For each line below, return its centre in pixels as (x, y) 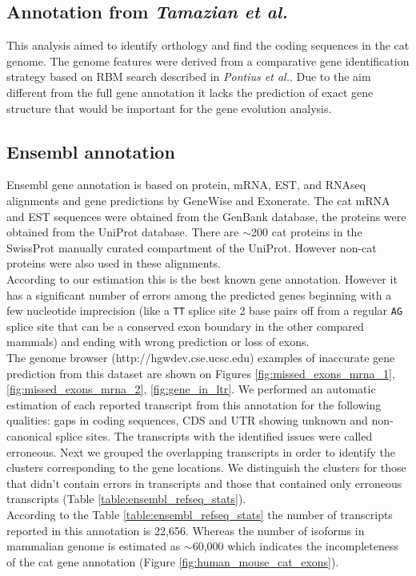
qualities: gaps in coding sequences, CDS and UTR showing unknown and (187, 420)
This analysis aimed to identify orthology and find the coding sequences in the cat (208, 45)
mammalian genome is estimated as (94, 546)
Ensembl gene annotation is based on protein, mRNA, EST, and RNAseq (186, 185)
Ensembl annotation (91, 151)
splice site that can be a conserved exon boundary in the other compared (185, 326)
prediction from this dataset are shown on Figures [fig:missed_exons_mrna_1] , (201, 373)
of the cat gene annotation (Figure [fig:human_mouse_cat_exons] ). (173, 561)
